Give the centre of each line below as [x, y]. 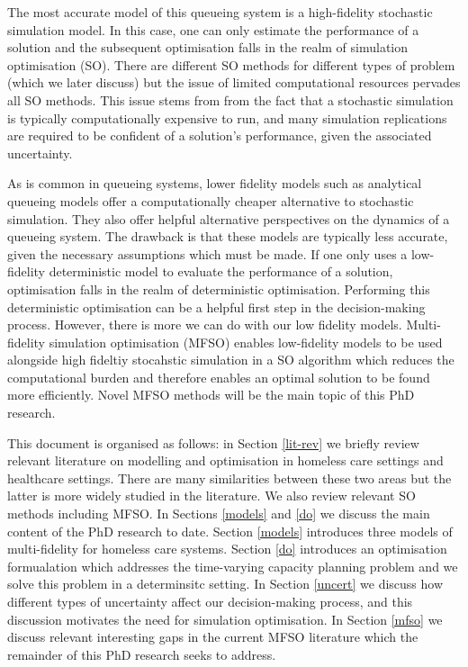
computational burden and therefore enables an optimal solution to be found [219, 377]
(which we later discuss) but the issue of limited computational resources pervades [234, 82]
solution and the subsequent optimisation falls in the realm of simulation [208, 47]
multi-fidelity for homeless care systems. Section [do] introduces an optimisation [227, 549]
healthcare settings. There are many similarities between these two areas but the [229, 478]
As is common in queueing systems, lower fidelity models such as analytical [215, 183]
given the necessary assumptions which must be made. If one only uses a [207, 253]
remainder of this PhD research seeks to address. [142, 654]
